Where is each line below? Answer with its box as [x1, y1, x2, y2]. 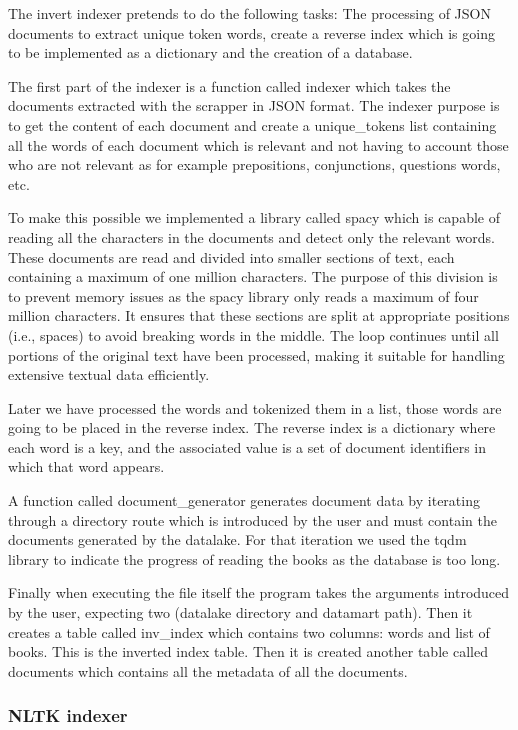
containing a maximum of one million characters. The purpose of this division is [8, 266, 498, 287]
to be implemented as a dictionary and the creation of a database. [8, 42, 413, 63]
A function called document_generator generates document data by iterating [8, 490, 480, 511]
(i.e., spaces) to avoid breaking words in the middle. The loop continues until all [8, 324, 499, 345]
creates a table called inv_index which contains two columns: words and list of [8, 621, 490, 642]
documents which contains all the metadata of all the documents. [8, 660, 408, 681]
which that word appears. [8, 456, 165, 477]
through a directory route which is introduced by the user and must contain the [8, 509, 497, 530]
